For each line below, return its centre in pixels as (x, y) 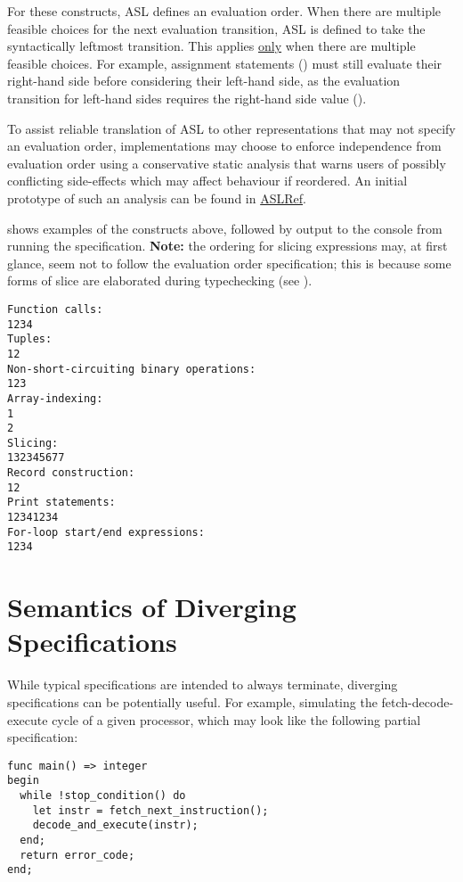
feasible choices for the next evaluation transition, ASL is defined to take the (216, 28)
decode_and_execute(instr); (115, 825)
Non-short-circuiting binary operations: (132, 369)
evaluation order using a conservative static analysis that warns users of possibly (227, 163)
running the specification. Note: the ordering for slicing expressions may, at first (227, 246)
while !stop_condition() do (103, 796)
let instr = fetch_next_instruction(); (150, 810)
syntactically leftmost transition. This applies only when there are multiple (211, 46)
